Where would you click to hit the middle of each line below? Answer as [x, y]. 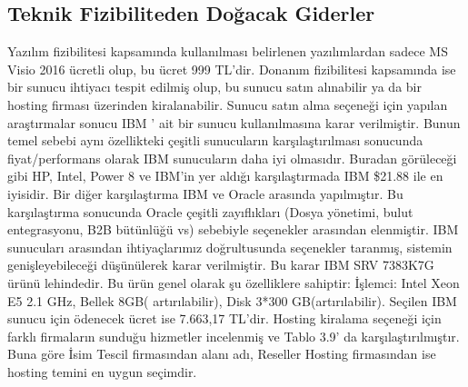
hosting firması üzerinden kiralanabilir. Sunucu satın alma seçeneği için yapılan [228, 104]
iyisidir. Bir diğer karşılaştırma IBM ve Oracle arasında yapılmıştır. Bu [205, 193]
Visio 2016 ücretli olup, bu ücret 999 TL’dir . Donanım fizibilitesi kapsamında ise [232, 69]
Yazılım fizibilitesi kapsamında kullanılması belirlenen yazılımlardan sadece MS [228, 51]
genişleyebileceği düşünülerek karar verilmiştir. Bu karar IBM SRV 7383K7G [221, 265]
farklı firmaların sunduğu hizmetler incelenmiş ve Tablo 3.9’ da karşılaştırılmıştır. [234, 336]
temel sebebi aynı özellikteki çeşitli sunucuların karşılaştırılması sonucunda [215, 140]
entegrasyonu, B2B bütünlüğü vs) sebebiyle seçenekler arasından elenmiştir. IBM [233, 229]
